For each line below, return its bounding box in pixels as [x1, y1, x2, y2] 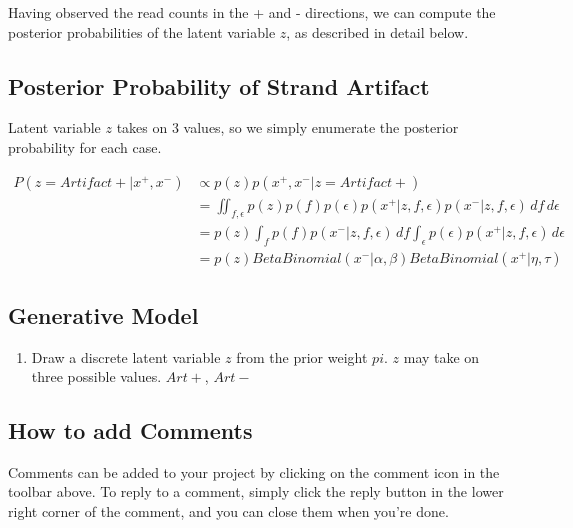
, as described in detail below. [286, 21, 469, 42]
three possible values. [31, 366, 162, 387]
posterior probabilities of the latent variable [8, 21, 276, 42]
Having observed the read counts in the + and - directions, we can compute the [8, 2, 496, 22]
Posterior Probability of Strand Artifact [8, 70, 430, 101]
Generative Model [8, 299, 199, 330]
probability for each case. [8, 136, 162, 157]
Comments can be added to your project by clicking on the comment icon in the [8, 461, 500, 482]
